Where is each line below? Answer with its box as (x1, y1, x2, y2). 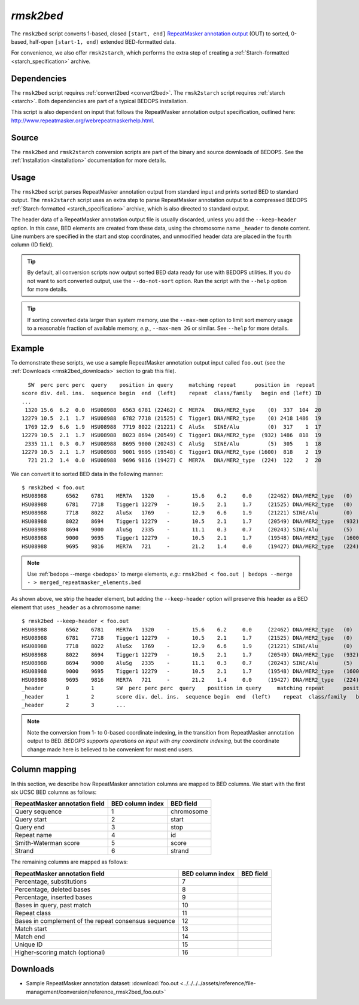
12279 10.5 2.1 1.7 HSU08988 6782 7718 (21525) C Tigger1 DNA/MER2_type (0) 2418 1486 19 (22, 415, 321, 422)
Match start (14, 924, 47, 932)
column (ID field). (11, 241, 54, 248)
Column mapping (11, 765, 77, 775)
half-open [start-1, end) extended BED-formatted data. (29, 38, 177, 45)
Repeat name (14, 831, 52, 839)
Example (11, 343, 44, 353)
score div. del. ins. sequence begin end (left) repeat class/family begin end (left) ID (22, 390, 321, 397)
